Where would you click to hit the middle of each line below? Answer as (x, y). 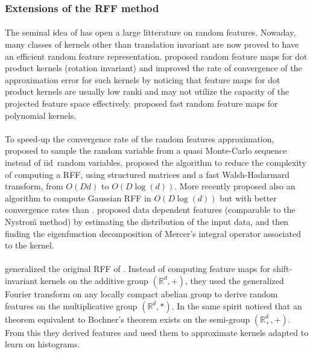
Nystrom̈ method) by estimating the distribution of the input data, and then (147, 221)
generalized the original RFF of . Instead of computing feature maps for (138, 269)
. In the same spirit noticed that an (237, 305)
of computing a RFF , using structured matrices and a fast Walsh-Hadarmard (147, 174)
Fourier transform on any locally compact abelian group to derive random (141, 293)
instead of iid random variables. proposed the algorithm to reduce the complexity (156, 162)
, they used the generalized (234, 280)
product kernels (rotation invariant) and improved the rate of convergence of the (153, 68)
